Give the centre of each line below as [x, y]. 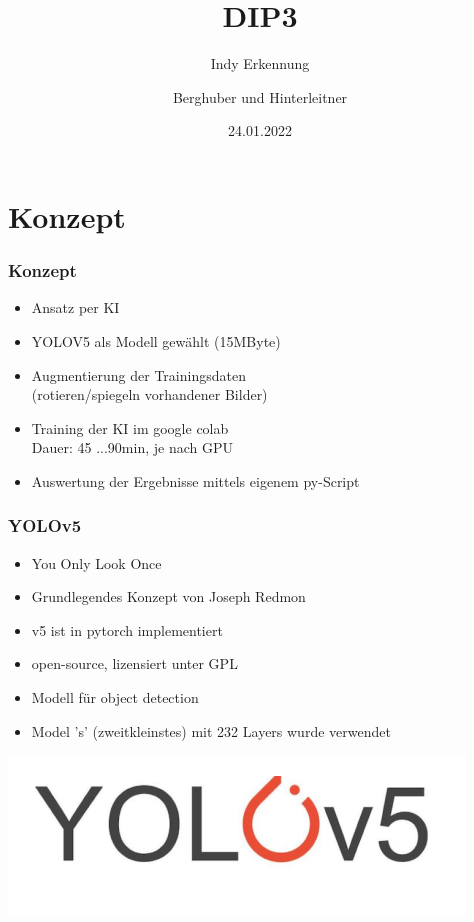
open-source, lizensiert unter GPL [134, 663]
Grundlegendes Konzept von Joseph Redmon [168, 596]
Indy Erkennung [260, 63]
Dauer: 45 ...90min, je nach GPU [132, 447]
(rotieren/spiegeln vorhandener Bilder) [149, 394]
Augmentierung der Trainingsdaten [138, 374]
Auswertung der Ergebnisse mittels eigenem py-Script [195, 480]
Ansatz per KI [75, 307]
